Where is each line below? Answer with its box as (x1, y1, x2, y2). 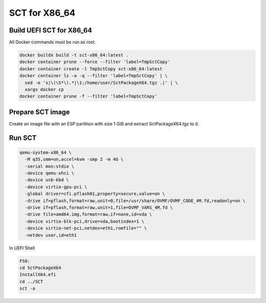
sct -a (19, 286, 35, 291)
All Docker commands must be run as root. (9, 39, 96, 45)
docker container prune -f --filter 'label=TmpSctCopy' (19, 93, 158, 99)
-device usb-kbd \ (25, 177, 69, 183)
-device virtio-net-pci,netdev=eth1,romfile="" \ (25, 225, 147, 231)
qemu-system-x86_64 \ (19, 150, 72, 155)
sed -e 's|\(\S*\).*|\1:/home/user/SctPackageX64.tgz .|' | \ (25, 80, 178, 86)
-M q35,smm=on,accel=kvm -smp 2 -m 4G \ (25, 156, 124, 162)
